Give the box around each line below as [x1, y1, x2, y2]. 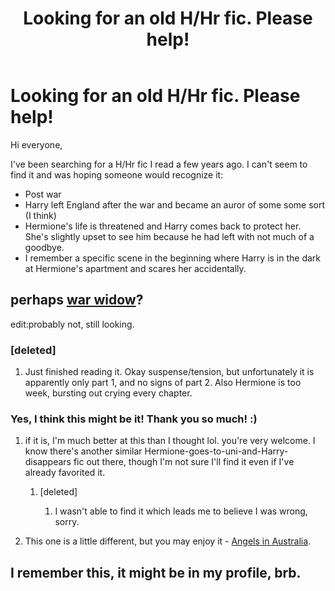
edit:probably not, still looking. [10, 318, 135, 330]
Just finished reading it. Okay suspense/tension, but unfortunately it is [24, 366, 315, 378]
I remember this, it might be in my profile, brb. [10, 564, 302, 581]
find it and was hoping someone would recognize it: [10, 168, 224, 181]
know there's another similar [24, 445, 143, 457]
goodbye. [24, 241, 65, 253]
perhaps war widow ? [10, 292, 144, 309]
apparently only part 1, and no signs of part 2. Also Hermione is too [24, 377, 302, 389]
